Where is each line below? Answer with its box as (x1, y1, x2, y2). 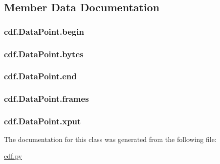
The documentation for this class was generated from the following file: (4, 134, 217, 144)
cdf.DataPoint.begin (4, 25, 84, 37)
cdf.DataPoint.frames (4, 93, 89, 105)
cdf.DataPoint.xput (4, 115, 81, 127)
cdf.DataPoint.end (4, 70, 77, 82)
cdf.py (4, 150, 22, 161)
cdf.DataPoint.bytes (4, 47, 84, 60)
